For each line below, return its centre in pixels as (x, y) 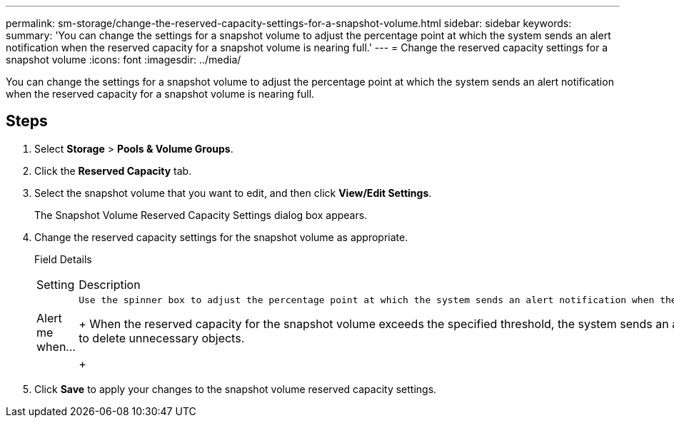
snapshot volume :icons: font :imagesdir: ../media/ (124, 60)
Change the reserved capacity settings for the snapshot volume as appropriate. (221, 237)
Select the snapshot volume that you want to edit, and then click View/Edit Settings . (233, 193)
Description (110, 284)
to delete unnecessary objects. (162, 338)
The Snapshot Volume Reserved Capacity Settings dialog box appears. (201, 215)
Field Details (63, 259)
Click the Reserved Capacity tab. (113, 170)
